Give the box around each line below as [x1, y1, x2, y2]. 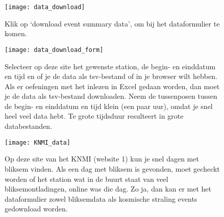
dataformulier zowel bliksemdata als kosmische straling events [5, 193, 197, 204]
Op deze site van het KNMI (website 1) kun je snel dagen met [5, 153, 199, 164]
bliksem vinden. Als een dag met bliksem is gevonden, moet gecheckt [5, 163, 220, 174]
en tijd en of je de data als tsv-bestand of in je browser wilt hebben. [5, 71, 217, 82]
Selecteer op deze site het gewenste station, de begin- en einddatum [5, 61, 216, 71]
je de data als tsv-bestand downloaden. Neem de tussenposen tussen [5, 91, 217, 101]
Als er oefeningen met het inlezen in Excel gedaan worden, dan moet [5, 80, 220, 91]
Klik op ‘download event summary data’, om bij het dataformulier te [5, 18, 220, 29]
